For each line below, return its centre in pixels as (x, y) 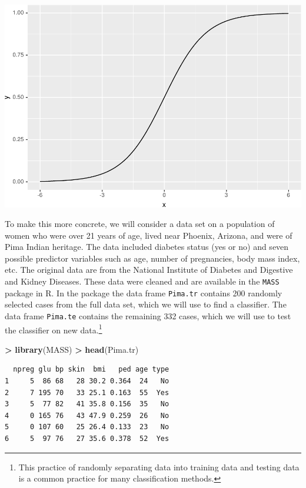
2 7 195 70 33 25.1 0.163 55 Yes (87, 392)
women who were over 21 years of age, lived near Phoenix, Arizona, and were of (149, 235)
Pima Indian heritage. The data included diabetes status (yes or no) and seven (147, 247)
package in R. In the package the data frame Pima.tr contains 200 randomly (144, 293)
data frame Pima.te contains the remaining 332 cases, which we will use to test (148, 315)
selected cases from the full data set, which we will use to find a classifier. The (146, 304)
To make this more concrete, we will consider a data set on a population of (140, 224)
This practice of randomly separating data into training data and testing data (159, 467)
